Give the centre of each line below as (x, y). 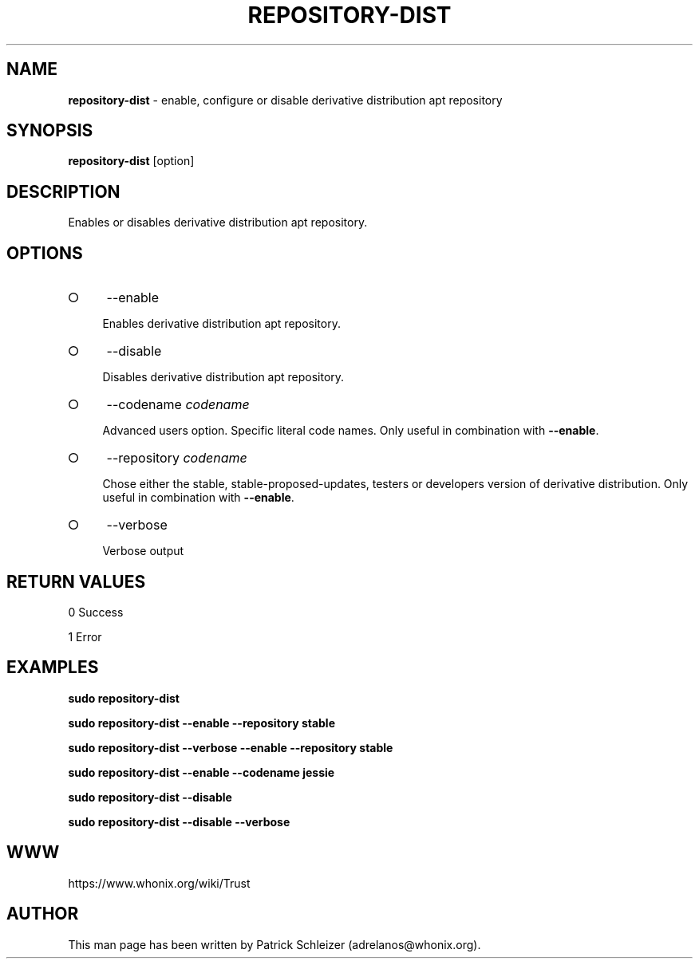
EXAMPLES (53, 668)
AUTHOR (43, 914)
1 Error (85, 636)
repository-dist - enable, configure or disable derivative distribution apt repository (285, 100)
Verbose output (143, 551)
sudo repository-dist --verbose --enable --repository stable (231, 747)
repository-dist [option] (131, 161)
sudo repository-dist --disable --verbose (179, 821)
